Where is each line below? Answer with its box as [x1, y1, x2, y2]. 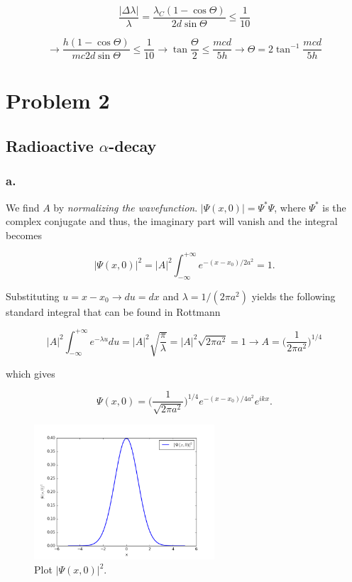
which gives [6, 366, 55, 380]
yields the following [251, 288, 336, 303]
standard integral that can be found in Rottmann [6, 304, 221, 319]
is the [322, 199, 346, 214]
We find [6, 199, 40, 214]
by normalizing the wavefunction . [53, 199, 198, 214]
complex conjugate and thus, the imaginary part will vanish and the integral [6, 214, 338, 229]
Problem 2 [6, 86, 110, 115]
